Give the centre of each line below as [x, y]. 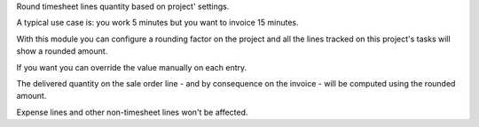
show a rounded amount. [62, 51]
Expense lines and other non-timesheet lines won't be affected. [132, 112]
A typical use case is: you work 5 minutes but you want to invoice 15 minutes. [157, 23]
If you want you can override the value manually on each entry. [132, 67]
